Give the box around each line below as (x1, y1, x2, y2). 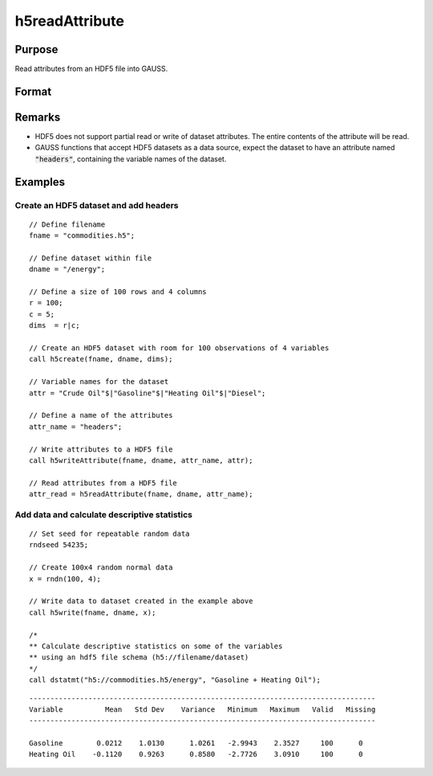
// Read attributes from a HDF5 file (29, 478, 178, 488)
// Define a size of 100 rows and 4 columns (29, 288, 208, 296)
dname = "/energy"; (29, 265, 106, 274)
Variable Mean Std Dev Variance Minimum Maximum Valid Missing (29, 705, 376, 714)
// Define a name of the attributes (29, 410, 173, 420)
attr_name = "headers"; (29, 422, 123, 431)
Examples (14, 175, 66, 189)
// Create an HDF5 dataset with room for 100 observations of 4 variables (29, 344, 330, 353)
